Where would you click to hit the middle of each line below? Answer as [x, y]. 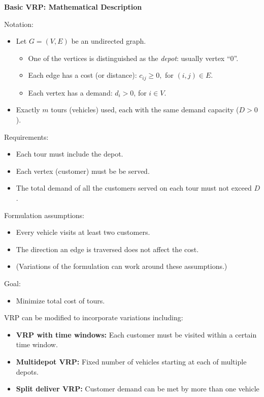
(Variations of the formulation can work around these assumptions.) [122, 266]
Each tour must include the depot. [70, 154]
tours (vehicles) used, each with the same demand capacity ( [145, 110]
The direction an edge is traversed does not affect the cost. [107, 249]
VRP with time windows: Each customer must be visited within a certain [136, 334]
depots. [27, 371]
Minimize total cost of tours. [60, 300]
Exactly [28, 110]
